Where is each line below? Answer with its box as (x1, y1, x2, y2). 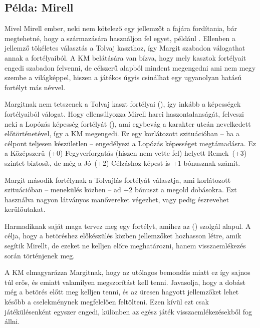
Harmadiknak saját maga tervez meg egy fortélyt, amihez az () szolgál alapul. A (5, 220, 251, 231)
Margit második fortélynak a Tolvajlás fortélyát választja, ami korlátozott (5, 174, 231, 185)
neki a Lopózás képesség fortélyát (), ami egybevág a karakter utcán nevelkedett (5, 118, 251, 129)
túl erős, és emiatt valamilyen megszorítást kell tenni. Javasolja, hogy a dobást (5, 276, 245, 287)
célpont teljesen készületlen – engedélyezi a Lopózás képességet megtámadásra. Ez (5, 138, 256, 148)
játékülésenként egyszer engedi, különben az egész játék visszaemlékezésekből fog (5, 306, 252, 316)
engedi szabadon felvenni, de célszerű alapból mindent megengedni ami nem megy (5, 62, 256, 73)
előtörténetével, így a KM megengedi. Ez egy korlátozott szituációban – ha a (5, 128, 239, 139)
